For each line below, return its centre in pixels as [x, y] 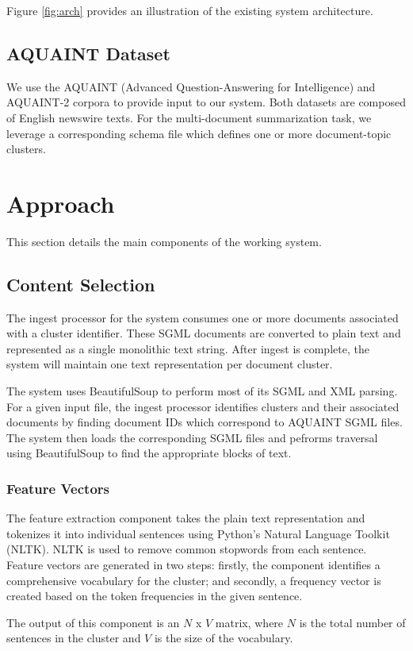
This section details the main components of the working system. [164, 241]
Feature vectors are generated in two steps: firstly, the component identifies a [193, 565]
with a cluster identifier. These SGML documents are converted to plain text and [204, 333]
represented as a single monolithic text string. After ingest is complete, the [188, 348]
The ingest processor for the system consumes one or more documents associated [203, 317]
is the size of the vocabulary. [224, 638]
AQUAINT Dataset [88, 53]
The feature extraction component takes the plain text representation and [186, 518]
